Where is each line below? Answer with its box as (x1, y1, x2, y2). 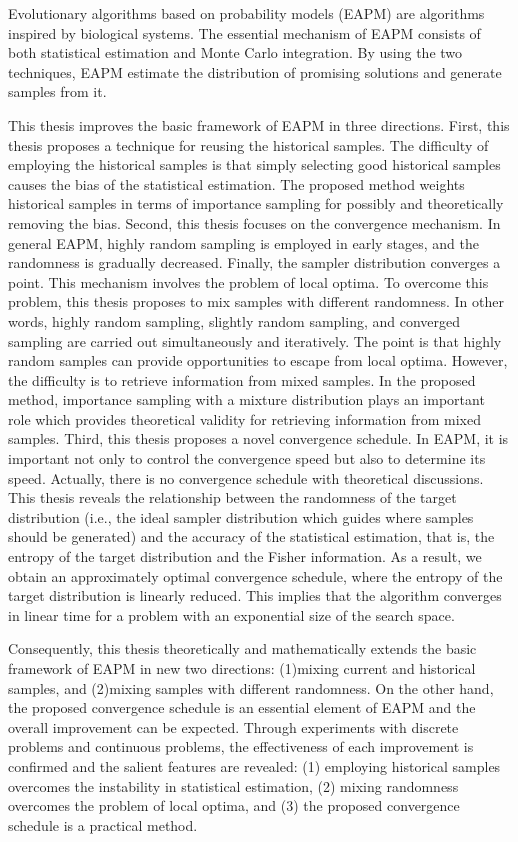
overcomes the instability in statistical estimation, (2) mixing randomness (8, 775, 459, 796)
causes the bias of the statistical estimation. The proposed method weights (8, 173, 465, 194)
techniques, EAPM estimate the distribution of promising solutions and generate (8, 61, 502, 82)
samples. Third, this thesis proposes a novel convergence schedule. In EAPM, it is (8, 428, 509, 449)
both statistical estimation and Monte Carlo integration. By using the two (8, 42, 463, 63)
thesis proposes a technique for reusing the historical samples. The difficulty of (8, 134, 489, 155)
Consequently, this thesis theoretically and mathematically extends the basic (8, 638, 477, 659)
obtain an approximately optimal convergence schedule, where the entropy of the (8, 565, 503, 586)
